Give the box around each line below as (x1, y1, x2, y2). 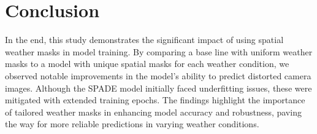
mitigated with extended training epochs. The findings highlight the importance (5, 93, 305, 106)
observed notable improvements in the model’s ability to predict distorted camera (5, 69, 311, 82)
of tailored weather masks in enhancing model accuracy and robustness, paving (5, 105, 302, 118)
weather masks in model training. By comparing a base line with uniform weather (5, 45, 313, 58)
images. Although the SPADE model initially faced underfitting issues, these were (5, 81, 312, 94)
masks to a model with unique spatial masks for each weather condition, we (5, 57, 289, 70)
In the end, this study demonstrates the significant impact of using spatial (5, 33, 284, 46)
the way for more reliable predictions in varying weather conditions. (5, 117, 259, 130)
